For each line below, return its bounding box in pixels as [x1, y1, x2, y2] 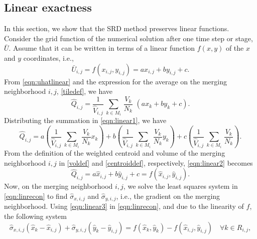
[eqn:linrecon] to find [4, 191, 68, 201]
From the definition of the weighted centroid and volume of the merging [4, 148, 225, 158]
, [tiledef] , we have [56, 86, 113, 96]
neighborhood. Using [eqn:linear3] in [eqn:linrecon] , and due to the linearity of [4, 201, 244, 211]
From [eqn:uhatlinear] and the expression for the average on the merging [4, 76, 227, 86]
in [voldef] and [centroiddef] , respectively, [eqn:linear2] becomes [59, 157, 253, 168]
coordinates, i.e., [23, 52, 74, 63]
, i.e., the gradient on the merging [116, 191, 220, 201]
